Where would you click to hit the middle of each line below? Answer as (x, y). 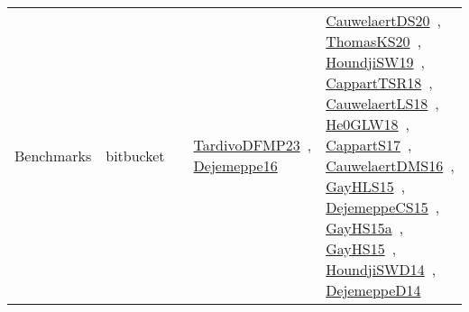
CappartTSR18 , (379, 83)
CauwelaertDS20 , (384, 20)
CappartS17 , (369, 145)
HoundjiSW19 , (376, 62)
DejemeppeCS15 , (383, 207)
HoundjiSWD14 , (381, 269)
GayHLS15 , (366, 186)
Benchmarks (53, 155)
